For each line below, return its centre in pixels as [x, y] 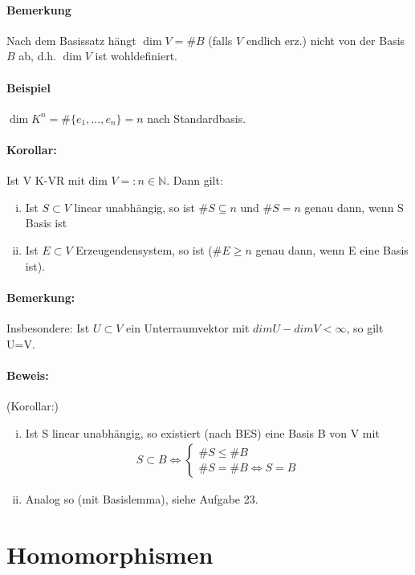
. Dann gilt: [195, 180]
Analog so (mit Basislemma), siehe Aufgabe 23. [142, 499]
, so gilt [365, 327]
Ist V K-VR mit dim [57, 180]
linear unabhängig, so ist [134, 207]
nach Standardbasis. [197, 118]
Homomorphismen [110, 554]
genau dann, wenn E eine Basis [332, 249]
